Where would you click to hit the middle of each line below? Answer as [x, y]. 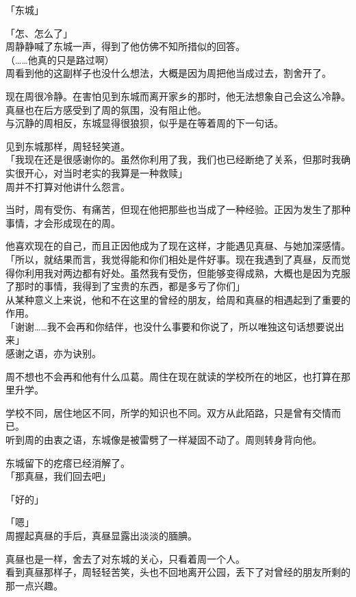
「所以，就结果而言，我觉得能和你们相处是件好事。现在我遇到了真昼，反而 [173, 259]
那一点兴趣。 [34, 585]
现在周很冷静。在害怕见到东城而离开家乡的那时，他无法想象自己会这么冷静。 [178, 96]
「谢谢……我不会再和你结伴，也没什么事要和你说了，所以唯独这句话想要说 [170, 326]
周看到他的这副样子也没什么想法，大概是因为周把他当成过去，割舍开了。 [168, 73]
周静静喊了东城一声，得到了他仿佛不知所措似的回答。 [125, 46]
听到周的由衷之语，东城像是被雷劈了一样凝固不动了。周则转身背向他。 [164, 440]
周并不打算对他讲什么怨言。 [68, 186]
